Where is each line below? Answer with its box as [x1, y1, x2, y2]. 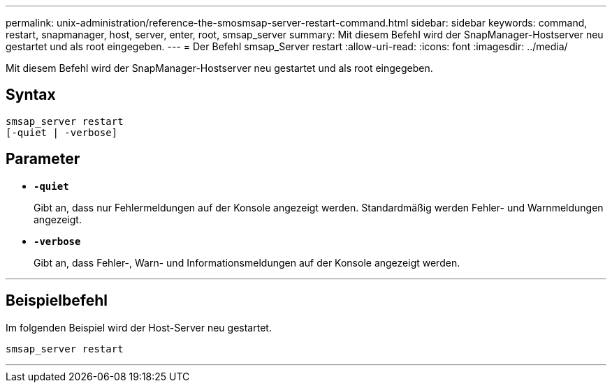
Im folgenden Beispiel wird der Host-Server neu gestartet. [6, 321, 272, 334]
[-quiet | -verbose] [6, 126, 118, 138]
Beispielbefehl [6, 292, 108, 310]
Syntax [6, 86, 56, 104]
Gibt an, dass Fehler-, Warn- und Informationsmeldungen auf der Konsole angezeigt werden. [34, 256, 460, 269]
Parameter [6, 150, 80, 168]
